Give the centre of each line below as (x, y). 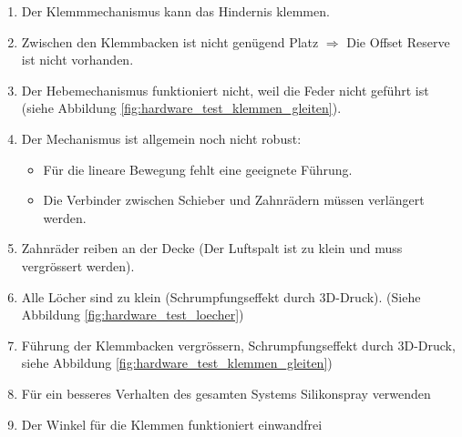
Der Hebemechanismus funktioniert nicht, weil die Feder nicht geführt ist (225, 90)
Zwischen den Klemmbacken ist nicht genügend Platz (170, 41)
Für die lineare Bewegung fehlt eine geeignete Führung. (198, 169)
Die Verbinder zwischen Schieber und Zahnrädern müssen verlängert (234, 200)
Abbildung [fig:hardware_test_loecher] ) (133, 315)
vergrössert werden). (78, 265)
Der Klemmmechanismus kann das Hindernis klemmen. (175, 11)
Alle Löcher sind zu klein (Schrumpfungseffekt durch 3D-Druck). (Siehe (221, 296)
